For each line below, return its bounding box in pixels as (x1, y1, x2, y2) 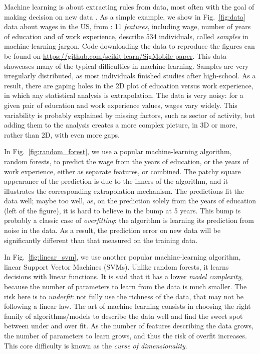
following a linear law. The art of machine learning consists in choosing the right (4, 301, 251, 311)
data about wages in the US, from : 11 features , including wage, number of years (4, 21, 251, 32)
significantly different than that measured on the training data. (4, 234, 198, 245)
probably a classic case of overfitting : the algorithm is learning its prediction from (4, 215, 254, 225)
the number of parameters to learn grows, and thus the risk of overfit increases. (4, 330, 247, 340)
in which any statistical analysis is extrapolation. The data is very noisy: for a (4, 90, 243, 100)
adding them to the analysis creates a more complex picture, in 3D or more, (4, 120, 237, 130)
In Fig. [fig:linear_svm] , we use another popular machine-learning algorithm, (4, 252, 241, 262)
